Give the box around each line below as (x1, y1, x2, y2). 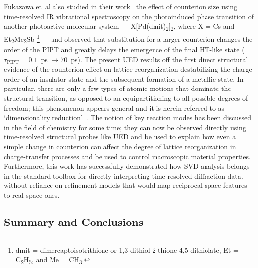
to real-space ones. (4, 190, 60, 200)
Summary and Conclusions (4, 214, 144, 229)
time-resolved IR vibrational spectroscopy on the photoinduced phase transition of (4, 11, 254, 21)
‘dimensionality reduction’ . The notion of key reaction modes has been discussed (4, 112, 252, 123)
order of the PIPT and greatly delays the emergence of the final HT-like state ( (4, 45, 245, 55)
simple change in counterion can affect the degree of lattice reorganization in (4, 141, 236, 152)
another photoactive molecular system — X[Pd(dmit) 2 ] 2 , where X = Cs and (4, 21, 235, 32)
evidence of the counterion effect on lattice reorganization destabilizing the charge (4, 64, 252, 74)
